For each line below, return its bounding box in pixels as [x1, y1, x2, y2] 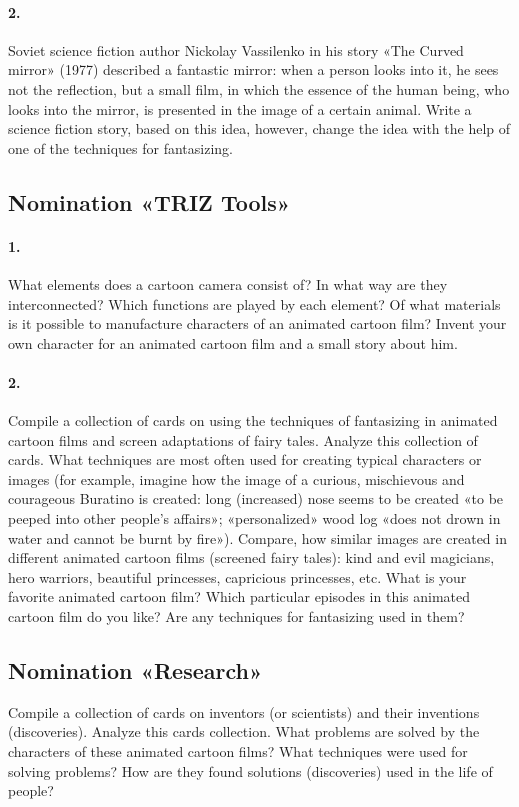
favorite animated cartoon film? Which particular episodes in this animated [8, 586, 471, 607]
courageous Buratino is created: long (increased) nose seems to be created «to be [8, 488, 504, 509]
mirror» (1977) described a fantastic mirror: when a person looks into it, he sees [8, 59, 499, 80]
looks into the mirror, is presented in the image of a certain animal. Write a [8, 98, 472, 119]
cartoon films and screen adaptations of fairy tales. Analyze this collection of [8, 429, 478, 450]
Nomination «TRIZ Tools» [8, 186, 291, 217]
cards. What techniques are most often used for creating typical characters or [8, 449, 482, 470]
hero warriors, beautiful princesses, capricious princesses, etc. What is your [8, 566, 467, 587]
